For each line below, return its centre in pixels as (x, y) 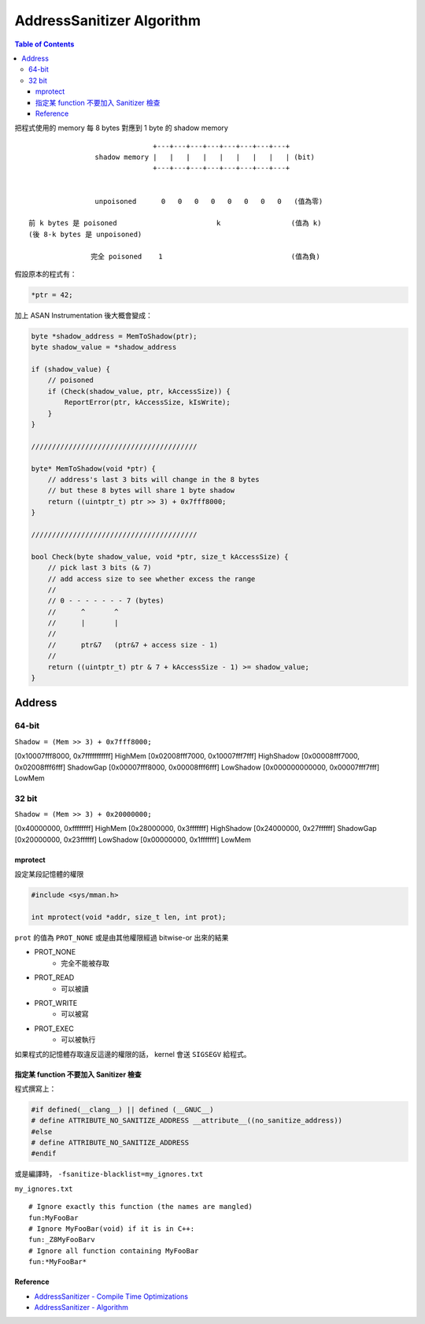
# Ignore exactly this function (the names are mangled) (141, 1207)
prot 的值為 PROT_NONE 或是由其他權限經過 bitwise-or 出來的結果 (122, 938)
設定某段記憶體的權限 (49, 874)
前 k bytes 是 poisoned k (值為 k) (175, 223)
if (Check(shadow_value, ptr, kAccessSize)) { (139, 391)
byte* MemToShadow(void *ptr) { (94, 468)
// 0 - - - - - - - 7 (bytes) (106, 601)
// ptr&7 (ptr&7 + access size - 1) (133, 645)
